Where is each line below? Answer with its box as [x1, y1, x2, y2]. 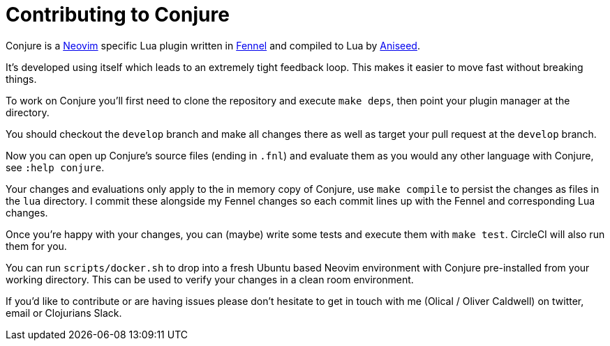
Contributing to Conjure [6, 3, 230, 26]
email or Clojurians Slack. [6, 306, 122, 319]
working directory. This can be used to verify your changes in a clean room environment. [6, 273, 414, 285]
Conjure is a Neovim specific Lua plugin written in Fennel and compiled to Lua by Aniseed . [6, 39, 420, 52]
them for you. [6, 239, 67, 252]
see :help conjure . [6, 161, 105, 173]
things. [6, 72, 37, 85]
